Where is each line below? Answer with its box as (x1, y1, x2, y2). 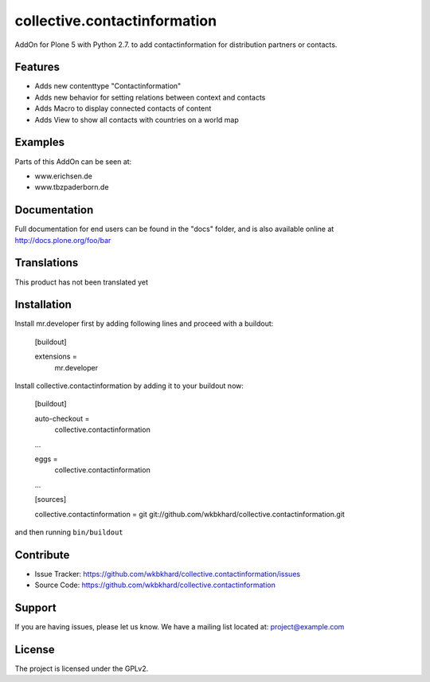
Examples (14, 135, 65, 149)
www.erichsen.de (34, 171, 93, 181)
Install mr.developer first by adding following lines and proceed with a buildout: (14, 319, 274, 328)
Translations (14, 256, 79, 270)
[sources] (34, 495, 67, 504)
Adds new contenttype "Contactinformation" (34, 81, 182, 91)
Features (14, 61, 60, 74)
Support (14, 602, 57, 614)
